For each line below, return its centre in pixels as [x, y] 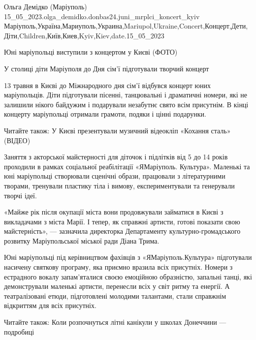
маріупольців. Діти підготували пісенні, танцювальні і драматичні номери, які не [126, 95]
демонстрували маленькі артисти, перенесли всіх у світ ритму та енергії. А [117, 286]
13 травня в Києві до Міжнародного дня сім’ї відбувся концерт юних [107, 85]
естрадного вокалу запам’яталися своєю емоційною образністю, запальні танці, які [128, 276]
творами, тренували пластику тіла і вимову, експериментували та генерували [119, 185]
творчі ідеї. [20, 195]
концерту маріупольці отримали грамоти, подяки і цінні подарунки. [105, 114]
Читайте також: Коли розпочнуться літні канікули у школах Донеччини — [115, 322]
